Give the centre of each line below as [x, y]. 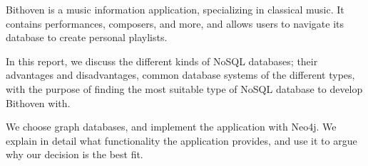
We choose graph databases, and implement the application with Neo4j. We [171, 127]
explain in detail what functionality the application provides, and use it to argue [182, 140]
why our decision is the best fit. [75, 154]
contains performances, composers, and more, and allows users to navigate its [175, 23]
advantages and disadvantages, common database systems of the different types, [180, 75]
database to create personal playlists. [87, 37]
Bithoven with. [38, 103]
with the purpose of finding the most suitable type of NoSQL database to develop [184, 88]
